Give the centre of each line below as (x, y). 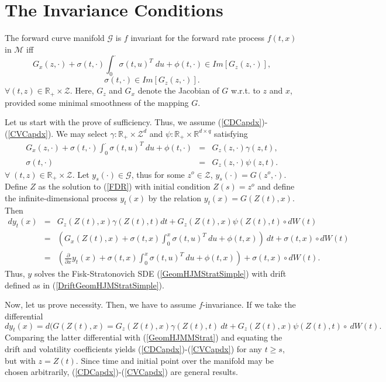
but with (20, 360)
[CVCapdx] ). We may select (58, 133)
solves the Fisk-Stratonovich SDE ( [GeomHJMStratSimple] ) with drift (160, 273)
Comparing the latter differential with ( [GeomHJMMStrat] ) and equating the (144, 337)
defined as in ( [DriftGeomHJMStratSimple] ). (85, 285)
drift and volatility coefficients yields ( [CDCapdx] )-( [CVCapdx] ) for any (133, 349)
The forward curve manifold (55, 38)
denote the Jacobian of (178, 90)
